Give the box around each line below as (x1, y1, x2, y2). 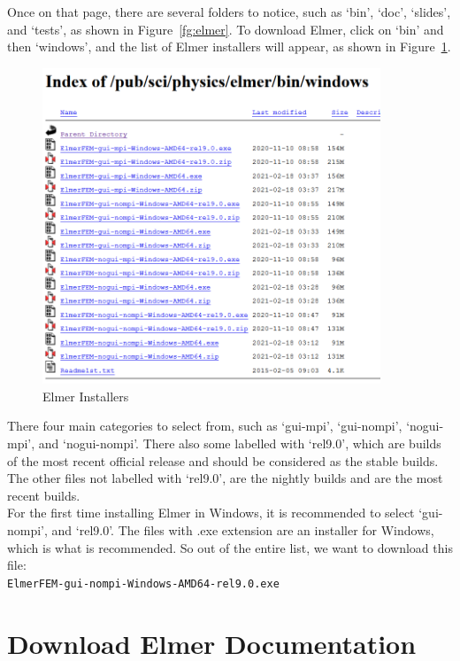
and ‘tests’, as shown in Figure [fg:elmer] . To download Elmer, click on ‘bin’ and (7, 19, 444, 38)
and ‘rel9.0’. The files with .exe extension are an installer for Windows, (51, 521, 434, 539)
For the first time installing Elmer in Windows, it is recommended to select (7, 503, 415, 522)
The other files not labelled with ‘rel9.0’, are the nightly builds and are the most (7, 469, 443, 487)
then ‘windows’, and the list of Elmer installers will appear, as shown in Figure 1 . (7, 37, 451, 56)
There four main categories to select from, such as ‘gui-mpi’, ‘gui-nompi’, (7, 416, 402, 435)
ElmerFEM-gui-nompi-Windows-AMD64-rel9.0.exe (7, 577, 280, 590)
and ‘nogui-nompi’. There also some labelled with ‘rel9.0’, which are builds (38, 434, 441, 453)
